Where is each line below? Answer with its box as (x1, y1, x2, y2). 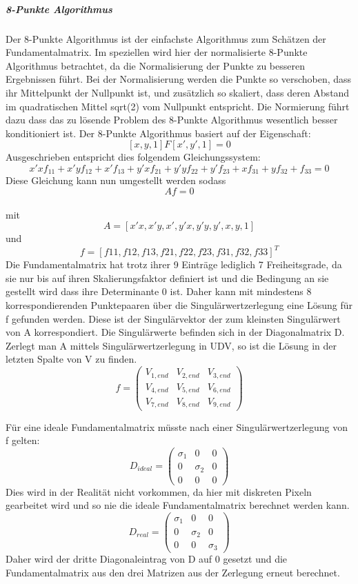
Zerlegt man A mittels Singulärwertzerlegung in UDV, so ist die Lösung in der (6, 338, 337, 352)
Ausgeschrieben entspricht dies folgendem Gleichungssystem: (6, 150, 261, 164)
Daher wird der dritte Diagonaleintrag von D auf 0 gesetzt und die (6, 552, 288, 566)
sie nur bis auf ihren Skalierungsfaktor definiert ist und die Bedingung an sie (6, 270, 329, 285)
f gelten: (6, 433, 40, 447)
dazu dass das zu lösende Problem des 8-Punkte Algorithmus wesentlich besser (6, 112, 338, 127)
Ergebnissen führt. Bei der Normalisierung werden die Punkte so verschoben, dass (6, 72, 352, 86)
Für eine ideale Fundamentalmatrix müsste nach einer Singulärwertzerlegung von (6, 419, 348, 434)
